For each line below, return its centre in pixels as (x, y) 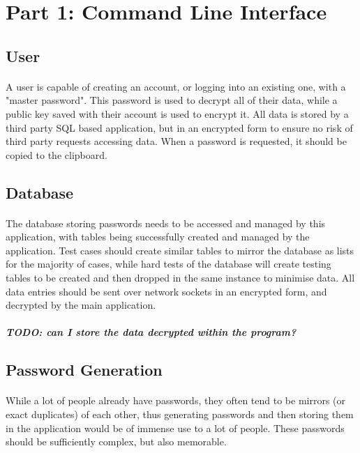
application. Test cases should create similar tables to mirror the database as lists (180, 250)
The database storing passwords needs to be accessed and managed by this (166, 223)
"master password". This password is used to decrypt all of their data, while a (172, 100)
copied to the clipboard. (57, 154)
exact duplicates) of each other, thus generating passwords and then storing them (180, 414)
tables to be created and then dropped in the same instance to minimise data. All (180, 278)
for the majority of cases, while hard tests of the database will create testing (168, 264)
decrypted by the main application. (81, 305)
